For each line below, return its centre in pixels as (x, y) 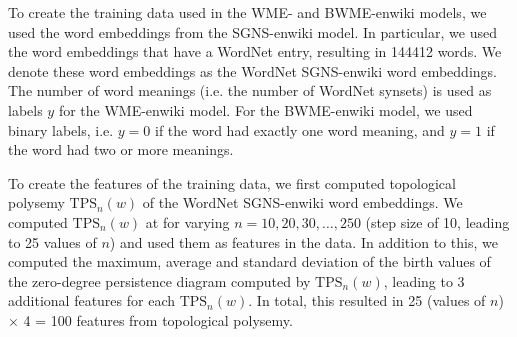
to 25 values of (52, 241)
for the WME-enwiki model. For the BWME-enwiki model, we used (265, 109)
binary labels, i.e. (61, 129)
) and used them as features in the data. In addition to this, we (303, 241)
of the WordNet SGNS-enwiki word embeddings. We (302, 202)
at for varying (187, 221)
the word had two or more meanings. (121, 149)
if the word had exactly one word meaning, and (300, 129)
